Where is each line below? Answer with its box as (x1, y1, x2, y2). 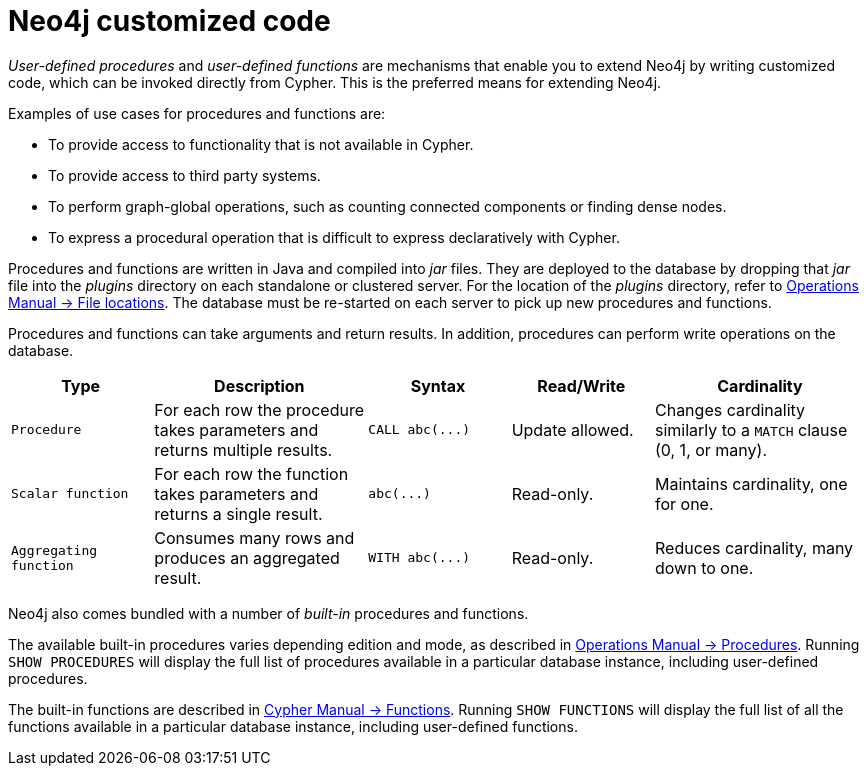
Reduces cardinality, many (654, 537, 854, 558)
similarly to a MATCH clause (654, 419, 848, 440)
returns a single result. (154, 503, 323, 524)
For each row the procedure (154, 399, 364, 420)
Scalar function (11, 486, 129, 502)
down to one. (654, 557, 754, 578)
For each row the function (154, 463, 349, 484)
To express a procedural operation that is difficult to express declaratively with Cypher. (48, 228, 620, 246)
